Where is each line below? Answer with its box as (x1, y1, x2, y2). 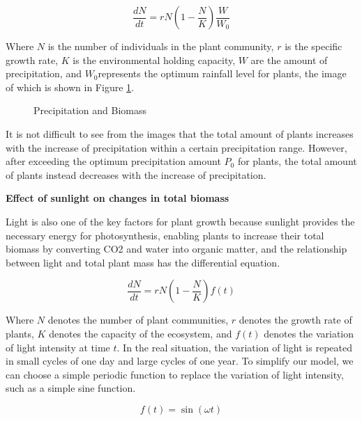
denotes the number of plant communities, (47, 312, 229, 327)
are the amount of (250, 52, 328, 67)
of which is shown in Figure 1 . (6, 79, 134, 94)
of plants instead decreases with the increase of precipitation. (6, 167, 266, 182)
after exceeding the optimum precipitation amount (6, 154, 221, 168)
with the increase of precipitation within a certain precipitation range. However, (6, 140, 347, 154)
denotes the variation (264, 326, 354, 340)
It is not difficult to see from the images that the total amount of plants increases (6, 126, 354, 141)
